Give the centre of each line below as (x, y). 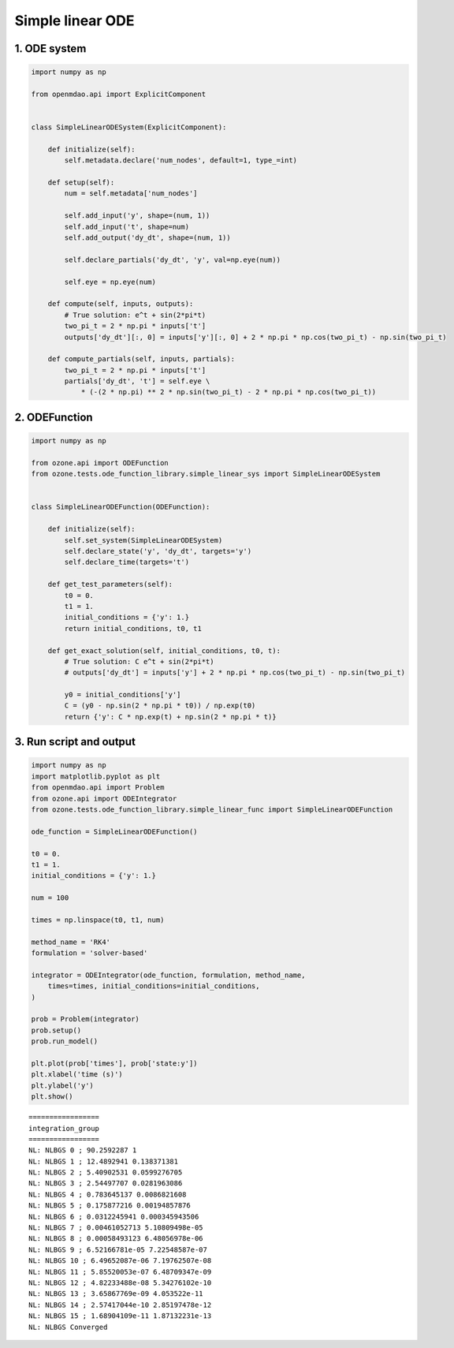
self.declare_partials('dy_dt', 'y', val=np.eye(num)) (173, 260)
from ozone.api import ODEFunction (100, 463)
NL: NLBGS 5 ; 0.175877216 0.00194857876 (110, 1206)
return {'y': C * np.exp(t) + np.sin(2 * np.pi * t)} (170, 717)
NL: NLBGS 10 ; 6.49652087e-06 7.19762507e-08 (120, 1261)
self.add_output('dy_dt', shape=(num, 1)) (148, 238)
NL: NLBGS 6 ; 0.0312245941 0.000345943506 (114, 1216)
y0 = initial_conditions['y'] (123, 695)
